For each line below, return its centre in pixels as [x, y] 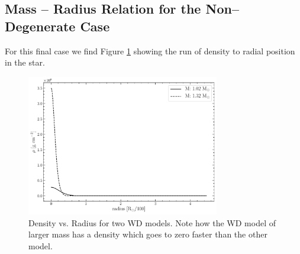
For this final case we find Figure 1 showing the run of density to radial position [150, 51]
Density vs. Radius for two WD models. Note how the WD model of [152, 222]
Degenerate [40, 26]
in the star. [25, 62]
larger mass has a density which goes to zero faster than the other [148, 234]
